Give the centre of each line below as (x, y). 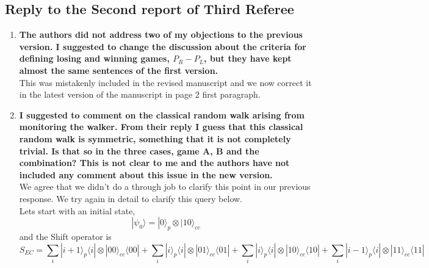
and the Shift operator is (65, 236)
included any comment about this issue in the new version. (146, 174)
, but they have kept (248, 58)
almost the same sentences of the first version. (119, 70)
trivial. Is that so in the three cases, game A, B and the (139, 150)
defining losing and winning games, (94, 58)
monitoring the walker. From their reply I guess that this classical (161, 127)
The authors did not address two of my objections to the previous (161, 34)
